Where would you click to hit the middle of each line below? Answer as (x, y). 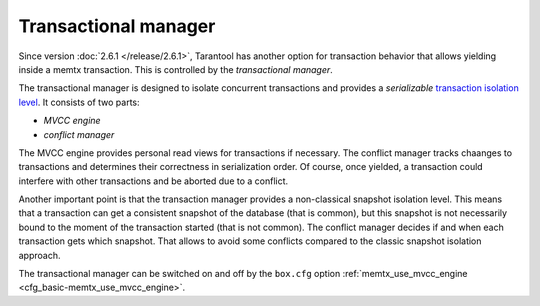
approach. (39, 255)
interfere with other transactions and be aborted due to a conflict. (153, 181)
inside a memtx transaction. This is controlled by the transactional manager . (176, 69)
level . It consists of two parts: (79, 102)
